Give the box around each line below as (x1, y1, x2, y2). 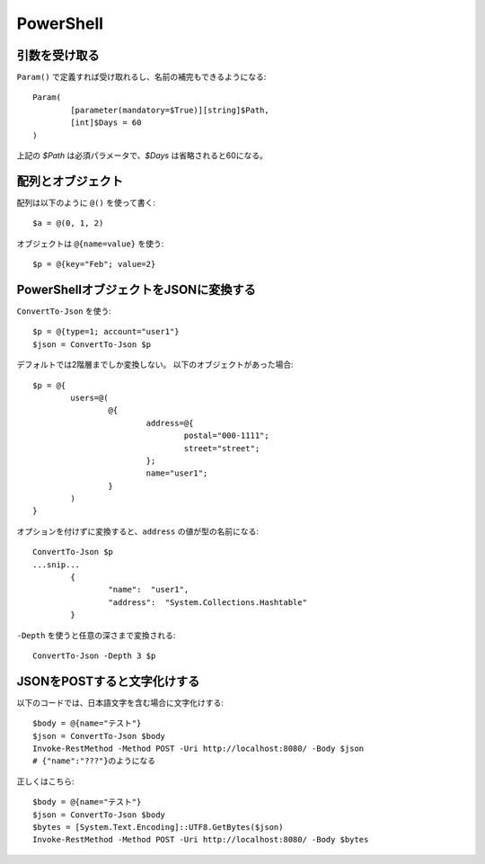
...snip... (32, 559, 81, 570)
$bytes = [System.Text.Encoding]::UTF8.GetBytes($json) (32, 823, 284, 833)
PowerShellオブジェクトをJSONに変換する (16, 281, 256, 297)
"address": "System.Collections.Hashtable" (108, 597, 307, 607)
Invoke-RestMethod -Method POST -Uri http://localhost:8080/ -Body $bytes (32, 834, 369, 845)
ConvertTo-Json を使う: (16, 306, 111, 316)
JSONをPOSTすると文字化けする (16, 673, 200, 689)
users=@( (70, 392, 109, 403)
